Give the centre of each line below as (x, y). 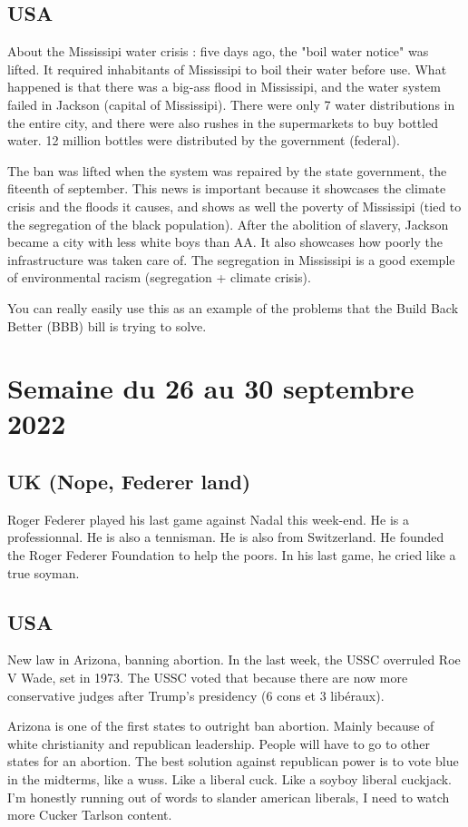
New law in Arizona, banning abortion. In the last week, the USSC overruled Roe (234, 660)
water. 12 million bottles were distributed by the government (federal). (204, 140)
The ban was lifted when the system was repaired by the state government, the (227, 170)
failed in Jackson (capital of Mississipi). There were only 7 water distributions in (231, 104)
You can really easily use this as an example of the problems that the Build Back (233, 307)
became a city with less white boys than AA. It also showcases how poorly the (225, 242)
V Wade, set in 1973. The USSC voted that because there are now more (208, 678)
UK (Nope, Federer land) (129, 482)
